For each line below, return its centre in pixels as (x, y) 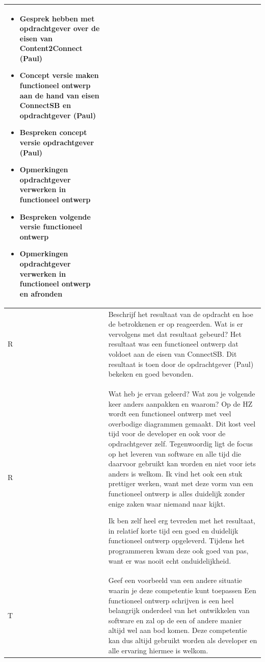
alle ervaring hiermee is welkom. (158, 650)
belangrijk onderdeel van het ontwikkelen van (179, 610)
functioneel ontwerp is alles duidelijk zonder (177, 493)
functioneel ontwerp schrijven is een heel (171, 600)
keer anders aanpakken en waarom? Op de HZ (180, 403)
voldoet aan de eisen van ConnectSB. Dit (173, 353)
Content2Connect (51, 48)
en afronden (41, 293)
